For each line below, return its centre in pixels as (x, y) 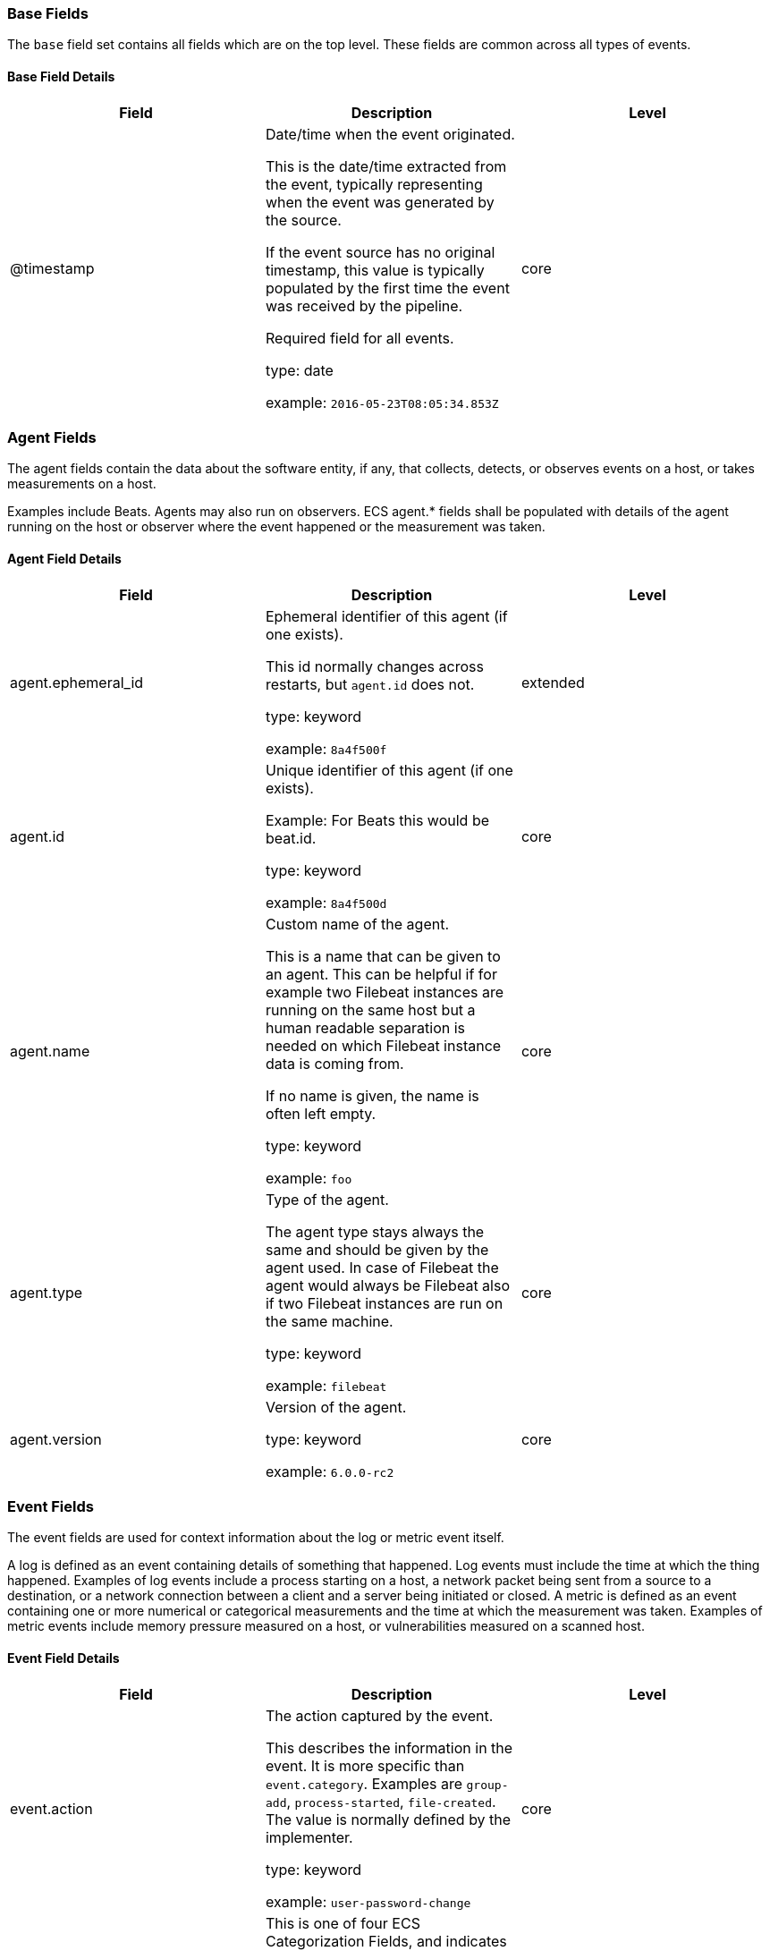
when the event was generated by (380, 202)
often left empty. (321, 1113)
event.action (51, 1808)
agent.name (50, 1051)
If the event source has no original (380, 252)
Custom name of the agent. (357, 924)
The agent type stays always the (375, 1231)
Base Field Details (61, 76)
